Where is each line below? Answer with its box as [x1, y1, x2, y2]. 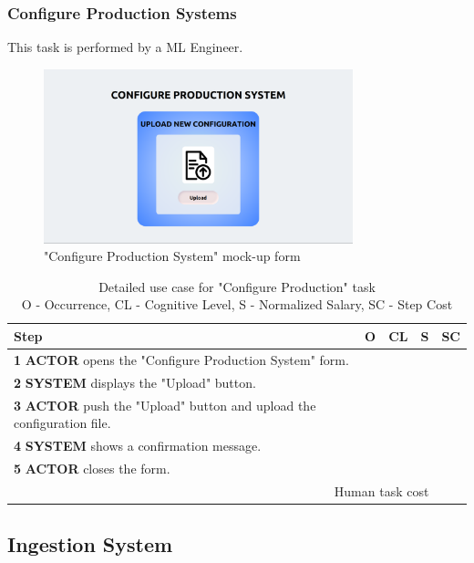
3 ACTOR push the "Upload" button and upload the [14, 395, 316, 414]
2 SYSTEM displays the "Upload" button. [14, 372, 256, 391]
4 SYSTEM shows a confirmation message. [14, 435, 262, 454]
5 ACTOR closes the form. [14, 458, 170, 477]
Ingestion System [7, 530, 173, 558]
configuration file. [14, 413, 111, 433]
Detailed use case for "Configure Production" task [98, 276, 376, 296]
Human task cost [334, 481, 429, 500]
